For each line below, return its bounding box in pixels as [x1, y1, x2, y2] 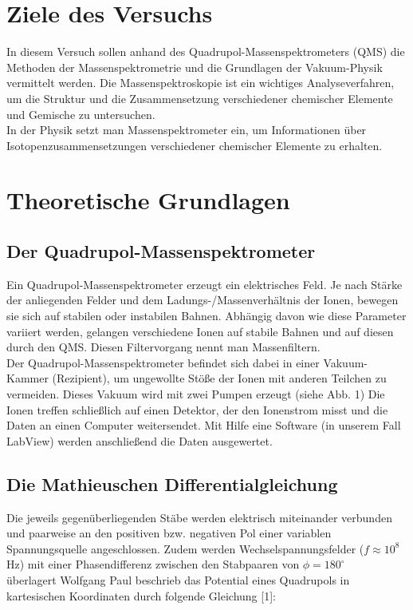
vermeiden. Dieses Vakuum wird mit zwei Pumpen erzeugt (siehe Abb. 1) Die [6, 386, 385, 402]
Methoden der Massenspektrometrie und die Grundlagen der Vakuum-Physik [6, 58, 383, 75]
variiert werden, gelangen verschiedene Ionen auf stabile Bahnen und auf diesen [6, 323, 394, 339]
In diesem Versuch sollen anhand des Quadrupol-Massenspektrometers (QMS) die [6, 43, 405, 60]
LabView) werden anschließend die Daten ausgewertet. [6, 432, 273, 449]
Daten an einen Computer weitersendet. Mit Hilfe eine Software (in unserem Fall [6, 417, 401, 434]
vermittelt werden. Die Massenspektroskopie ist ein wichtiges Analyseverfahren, [6, 74, 395, 91]
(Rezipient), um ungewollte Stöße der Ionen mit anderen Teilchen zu [52, 370, 387, 386]
